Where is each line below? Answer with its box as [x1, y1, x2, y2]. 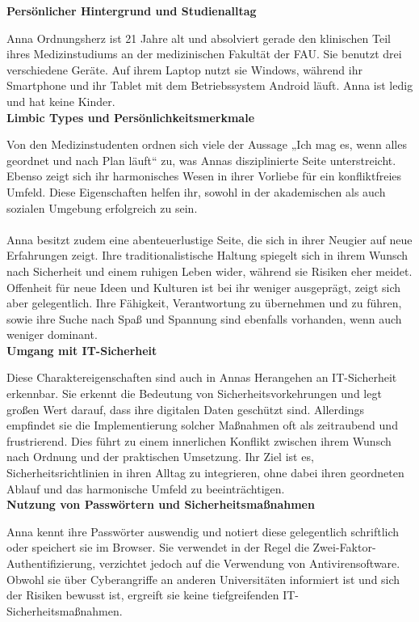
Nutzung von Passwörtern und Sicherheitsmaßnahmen [6, 496, 315, 513]
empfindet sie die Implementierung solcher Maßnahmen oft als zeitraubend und [6, 417, 398, 434]
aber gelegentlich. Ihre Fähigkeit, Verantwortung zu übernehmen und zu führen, [6, 294, 402, 311]
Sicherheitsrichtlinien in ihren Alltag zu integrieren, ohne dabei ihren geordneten [6, 464, 404, 481]
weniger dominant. [6, 326, 98, 343]
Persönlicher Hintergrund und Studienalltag [6, 2, 257, 19]
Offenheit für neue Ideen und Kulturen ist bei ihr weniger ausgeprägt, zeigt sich [6, 278, 401, 295]
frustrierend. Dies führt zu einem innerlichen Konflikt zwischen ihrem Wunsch [6, 432, 392, 449]
